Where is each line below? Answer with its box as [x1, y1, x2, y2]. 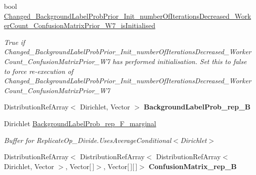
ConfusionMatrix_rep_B [148, 161, 237, 171]
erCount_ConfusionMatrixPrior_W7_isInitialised [4, 20, 155, 31]
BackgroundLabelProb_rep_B [144, 102, 251, 112]
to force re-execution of [4, 66, 73, 76]
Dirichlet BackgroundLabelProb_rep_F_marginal [4, 118, 156, 128]
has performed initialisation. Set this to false [112, 56, 247, 66]
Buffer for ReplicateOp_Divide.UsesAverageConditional [4, 135, 171, 145]
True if [4, 36, 25, 47]
